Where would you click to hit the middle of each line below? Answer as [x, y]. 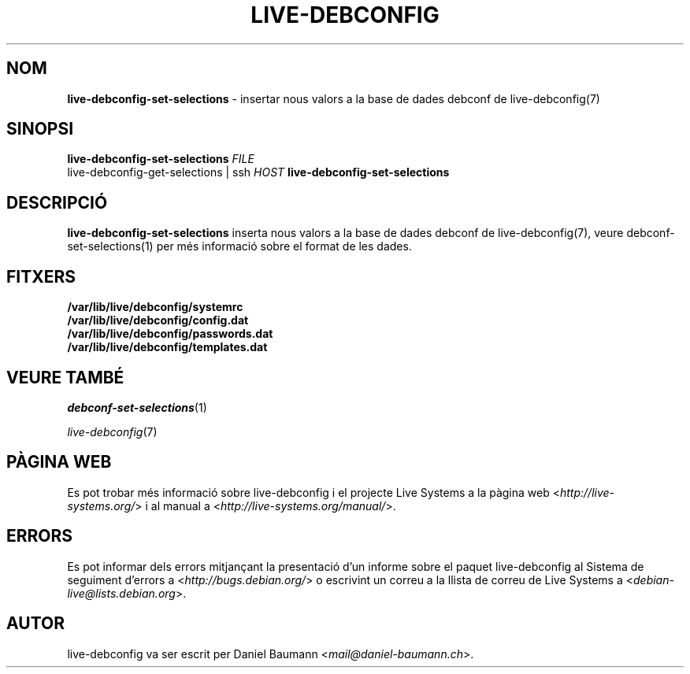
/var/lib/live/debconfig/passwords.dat [170, 334]
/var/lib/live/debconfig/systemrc [155, 307]
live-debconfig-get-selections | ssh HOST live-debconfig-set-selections [258, 172]
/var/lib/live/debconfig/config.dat [158, 320]
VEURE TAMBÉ [65, 377]
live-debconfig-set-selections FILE [161, 159]
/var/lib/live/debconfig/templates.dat [167, 347]
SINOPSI [40, 129]
